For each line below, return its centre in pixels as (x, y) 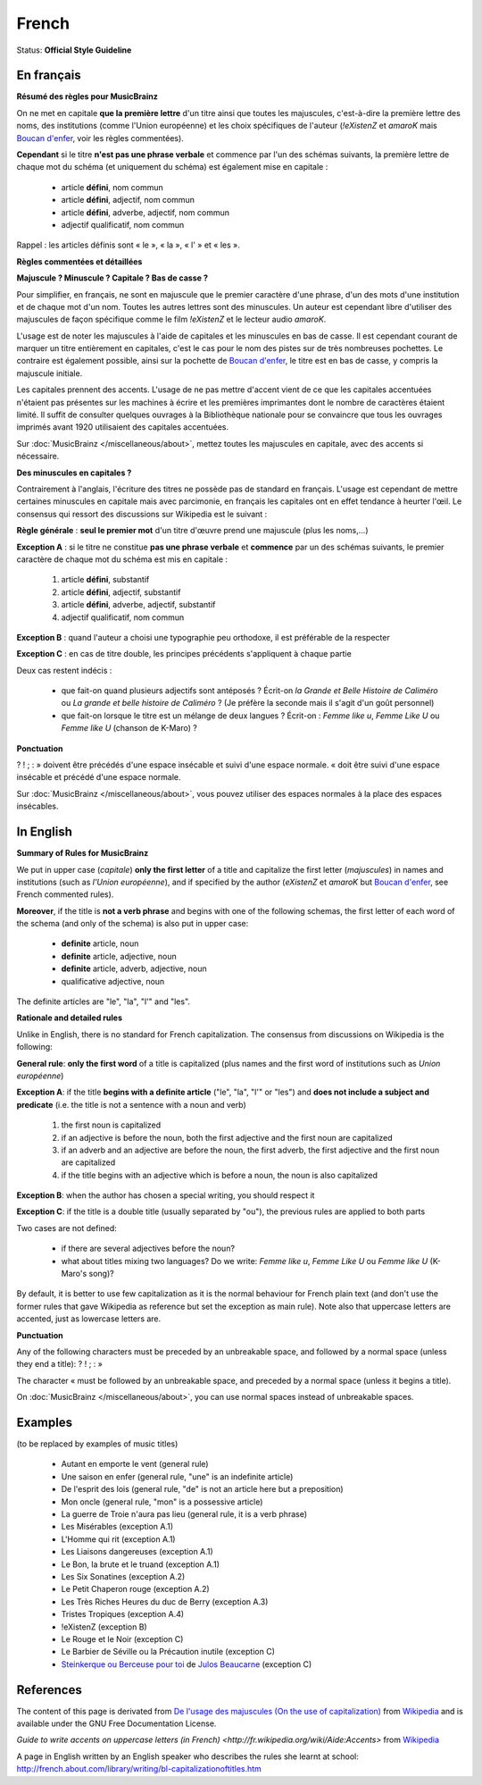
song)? (102, 1274)
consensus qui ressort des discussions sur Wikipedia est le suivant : (142, 514)
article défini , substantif (105, 580)
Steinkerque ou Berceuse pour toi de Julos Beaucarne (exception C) (187, 1664)
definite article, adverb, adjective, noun (134, 968)
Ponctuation (40, 748)
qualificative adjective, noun (113, 981)
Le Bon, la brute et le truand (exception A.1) (141, 1564)
